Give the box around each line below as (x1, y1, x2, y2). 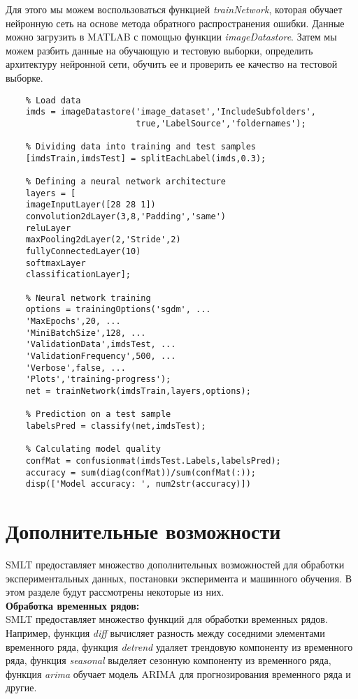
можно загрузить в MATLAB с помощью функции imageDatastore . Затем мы (6, 29, 337, 44)
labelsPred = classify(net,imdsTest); (25, 420, 206, 431)
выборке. (6, 70, 43, 84)
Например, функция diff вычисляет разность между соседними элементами (6, 625, 325, 640)
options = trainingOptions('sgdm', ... (25, 304, 211, 315)
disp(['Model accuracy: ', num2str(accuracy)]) (25, 479, 251, 490)
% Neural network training (25, 293, 151, 303)
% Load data (25, 95, 81, 105)
